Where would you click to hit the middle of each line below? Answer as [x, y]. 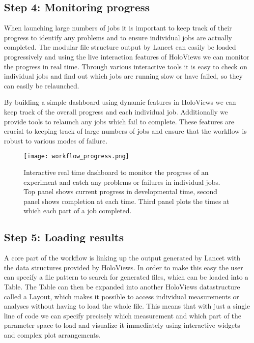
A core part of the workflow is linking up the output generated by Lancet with [122, 258]
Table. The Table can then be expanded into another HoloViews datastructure [122, 286]
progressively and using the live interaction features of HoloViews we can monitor [127, 56]
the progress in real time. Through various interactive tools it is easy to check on [126, 66]
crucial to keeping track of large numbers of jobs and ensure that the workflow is [126, 131]
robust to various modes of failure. [56, 140]
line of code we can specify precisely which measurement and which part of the [123, 315]
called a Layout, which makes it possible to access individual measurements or [122, 296]
